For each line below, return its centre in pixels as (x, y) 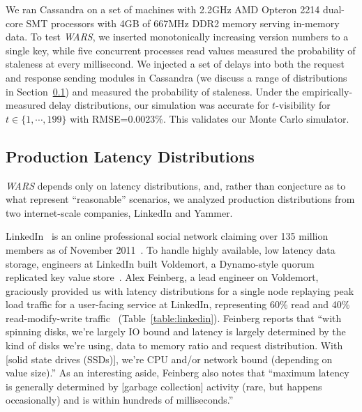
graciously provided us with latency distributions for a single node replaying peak (180, 290)
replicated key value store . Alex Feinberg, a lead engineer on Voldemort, (162, 277)
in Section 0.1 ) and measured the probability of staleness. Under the (152, 91)
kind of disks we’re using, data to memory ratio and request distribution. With (174, 345)
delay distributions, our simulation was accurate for (159, 105)
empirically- (327, 91)
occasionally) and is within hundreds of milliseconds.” (120, 400)
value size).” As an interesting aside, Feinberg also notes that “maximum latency (178, 373)
